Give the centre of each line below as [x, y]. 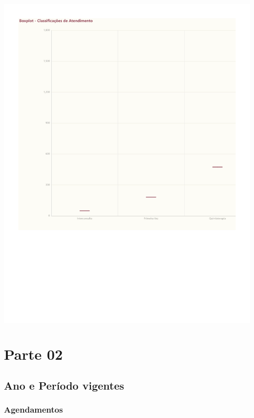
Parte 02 [33, 354]
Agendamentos [33, 409]
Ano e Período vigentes [64, 385]
